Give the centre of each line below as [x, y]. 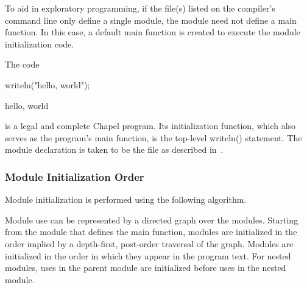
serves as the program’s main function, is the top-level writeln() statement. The [153, 137]
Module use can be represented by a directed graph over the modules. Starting [152, 220]
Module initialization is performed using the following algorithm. [126, 199]
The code [22, 64]
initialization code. [40, 44]
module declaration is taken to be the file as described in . [114, 149]
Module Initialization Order [75, 176]
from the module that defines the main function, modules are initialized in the [151, 232]
